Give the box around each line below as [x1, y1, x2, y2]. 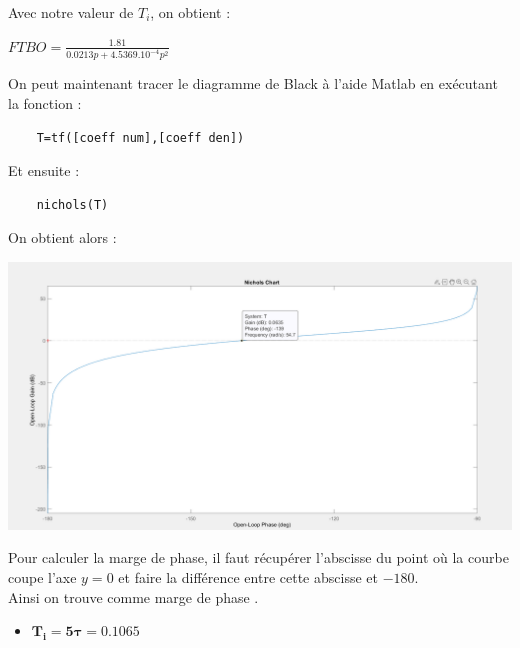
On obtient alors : [8, 227, 117, 248]
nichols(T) [36, 197, 109, 212]
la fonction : [8, 93, 82, 114]
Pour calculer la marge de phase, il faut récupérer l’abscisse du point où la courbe [8, 547, 509, 568]
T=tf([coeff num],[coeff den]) [36, 130, 245, 145]
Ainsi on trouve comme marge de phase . [8, 586, 259, 607]
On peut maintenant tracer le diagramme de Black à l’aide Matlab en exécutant [8, 73, 498, 94]
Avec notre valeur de [8, 2, 134, 22]
